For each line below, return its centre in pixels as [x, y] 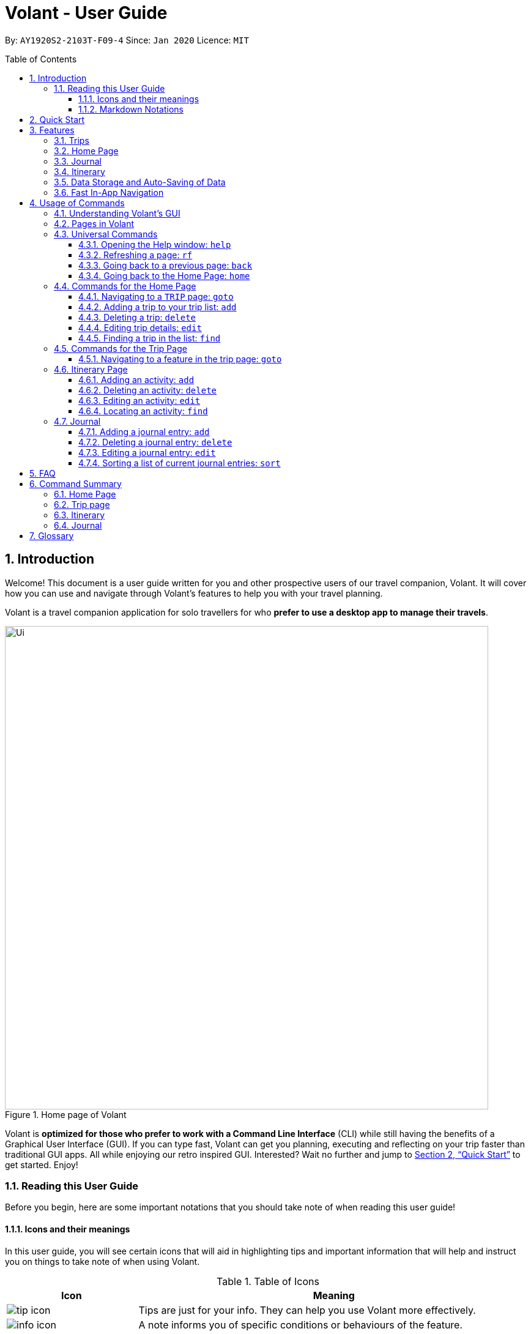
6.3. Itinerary [80, 515]
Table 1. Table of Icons [268, 1281]
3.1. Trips [72, 140]
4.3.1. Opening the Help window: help [155, 244]
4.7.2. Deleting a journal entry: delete [155, 442]
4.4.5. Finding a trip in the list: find [150, 338]
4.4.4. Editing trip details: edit [140, 327]
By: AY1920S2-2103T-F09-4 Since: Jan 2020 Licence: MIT [127, 40]
